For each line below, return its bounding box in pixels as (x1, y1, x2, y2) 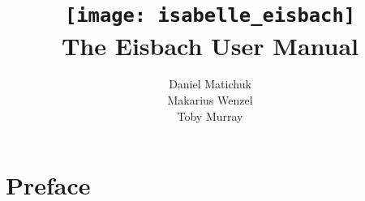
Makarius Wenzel (167, 92, 253, 109)
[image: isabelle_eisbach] (64, 4, 356, 28)
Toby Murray (177, 107, 243, 124)
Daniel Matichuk (169, 75, 251, 92)
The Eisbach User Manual (61, 28, 359, 62)
